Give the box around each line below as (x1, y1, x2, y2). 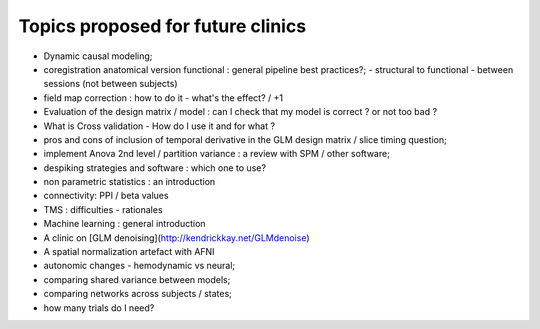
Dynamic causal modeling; (43, 50, 153, 62)
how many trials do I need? (43, 301, 155, 314)
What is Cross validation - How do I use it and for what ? (43, 120, 275, 132)
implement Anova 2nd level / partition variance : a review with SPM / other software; (43, 148, 390, 160)
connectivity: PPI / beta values (43, 190, 169, 202)
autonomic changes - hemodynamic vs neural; (43, 260, 236, 272)
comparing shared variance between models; (43, 273, 231, 285)
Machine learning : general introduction (43, 218, 206, 230)
